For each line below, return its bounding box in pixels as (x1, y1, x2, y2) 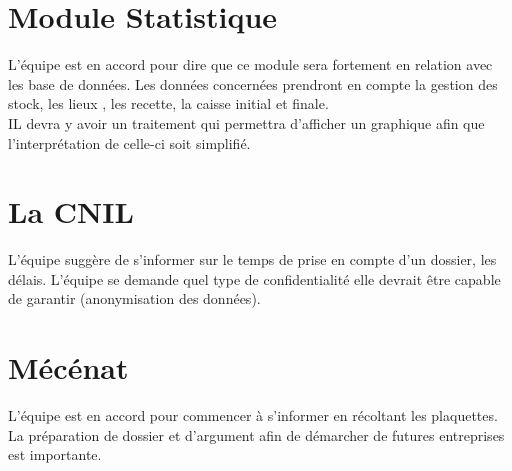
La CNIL (8, 191, 134, 232)
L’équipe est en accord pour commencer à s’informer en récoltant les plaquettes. (8, 405, 498, 426)
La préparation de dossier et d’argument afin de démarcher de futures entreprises (8, 424, 505, 445)
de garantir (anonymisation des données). (8, 288, 261, 309)
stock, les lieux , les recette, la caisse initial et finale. (8, 93, 329, 114)
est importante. (8, 444, 102, 465)
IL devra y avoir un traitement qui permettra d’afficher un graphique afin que (8, 112, 485, 133)
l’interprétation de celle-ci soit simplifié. (8, 132, 251, 153)
